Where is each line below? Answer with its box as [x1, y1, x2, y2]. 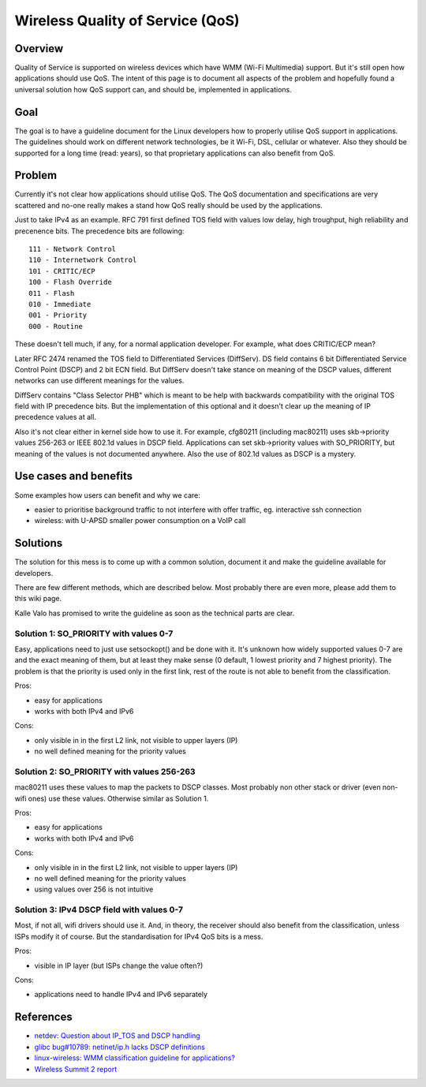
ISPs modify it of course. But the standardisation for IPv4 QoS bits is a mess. [14, 932, 263, 941]
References [14, 1010, 73, 1024]
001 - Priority [28, 311, 88, 319]
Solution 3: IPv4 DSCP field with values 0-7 [14, 904, 183, 915]
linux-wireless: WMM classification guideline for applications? [34, 1053, 236, 1063]
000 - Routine [28, 322, 83, 331]
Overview [14, 42, 64, 55]
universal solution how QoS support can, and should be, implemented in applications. [14, 84, 292, 94]
